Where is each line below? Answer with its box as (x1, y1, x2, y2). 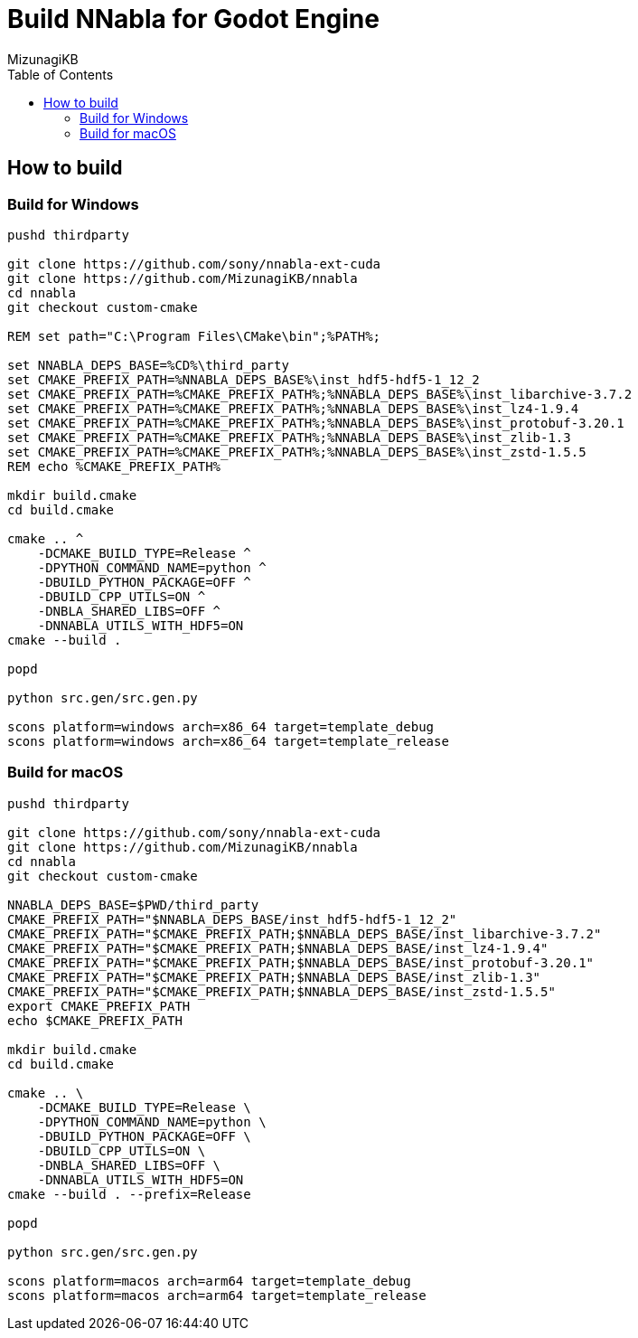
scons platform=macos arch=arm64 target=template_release (7, 1287, 427, 1303)
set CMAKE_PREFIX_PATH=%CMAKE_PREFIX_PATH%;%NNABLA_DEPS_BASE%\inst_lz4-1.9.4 (7, 400, 579, 416)
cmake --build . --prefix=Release (7, 1186, 251, 1201)
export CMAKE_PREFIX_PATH (7, 998, 191, 1013)
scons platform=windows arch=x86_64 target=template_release (7, 733, 449, 749)
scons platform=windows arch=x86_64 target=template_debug (7, 719, 435, 734)
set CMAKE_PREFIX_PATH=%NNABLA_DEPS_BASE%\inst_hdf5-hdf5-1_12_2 (7, 372, 480, 387)
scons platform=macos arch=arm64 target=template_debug (7, 1273, 411, 1288)
